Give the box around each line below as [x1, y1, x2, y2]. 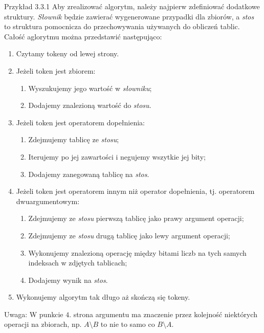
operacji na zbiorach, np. [4, 319, 82, 329]
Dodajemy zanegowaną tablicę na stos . [28, 168, 149, 179]
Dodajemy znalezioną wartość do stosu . [28, 100, 151, 110]
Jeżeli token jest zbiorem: [16, 65, 96, 76]
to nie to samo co [100, 319, 155, 329]
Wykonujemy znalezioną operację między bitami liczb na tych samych [28, 247, 247, 258]
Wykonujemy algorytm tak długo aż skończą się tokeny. [16, 292, 190, 302]
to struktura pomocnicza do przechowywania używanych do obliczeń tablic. [4, 21, 240, 32]
